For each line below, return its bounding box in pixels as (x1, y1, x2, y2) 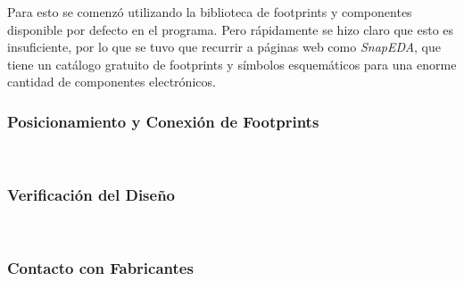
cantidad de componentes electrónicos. (7, 72, 216, 91)
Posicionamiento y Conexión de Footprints (7, 110, 319, 132)
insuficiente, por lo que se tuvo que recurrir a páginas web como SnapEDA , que (7, 37, 442, 56)
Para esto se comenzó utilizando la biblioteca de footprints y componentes (7, 3, 412, 21)
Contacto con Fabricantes (7, 256, 194, 278)
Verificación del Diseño (7, 183, 176, 205)
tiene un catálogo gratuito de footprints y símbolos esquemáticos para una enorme (7, 54, 457, 73)
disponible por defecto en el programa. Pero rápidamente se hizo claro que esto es (7, 20, 454, 38)
